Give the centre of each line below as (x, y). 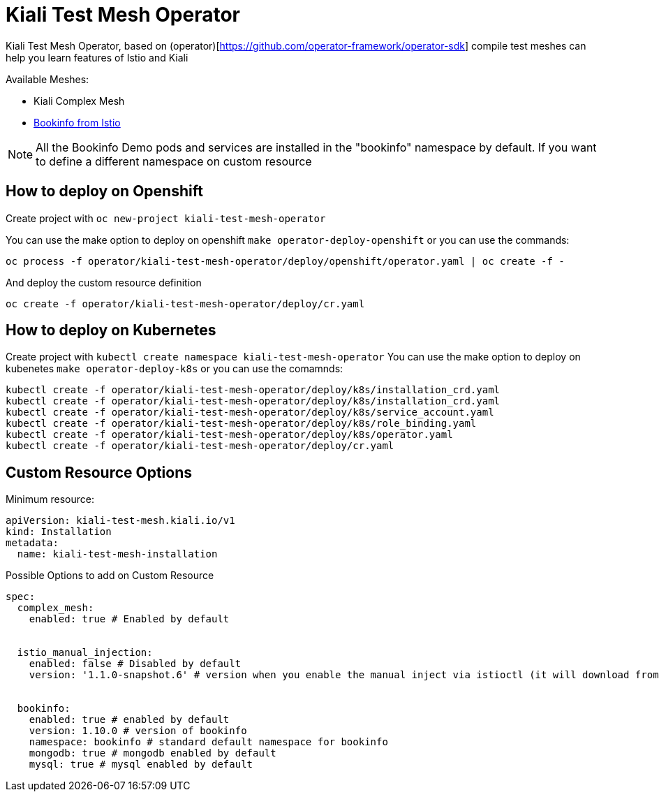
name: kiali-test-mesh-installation (117, 554)
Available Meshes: (47, 79)
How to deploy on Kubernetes (111, 330)
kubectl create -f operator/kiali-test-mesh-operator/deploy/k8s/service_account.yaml (250, 412)
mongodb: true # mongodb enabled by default (153, 753)
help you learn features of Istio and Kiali (97, 57)
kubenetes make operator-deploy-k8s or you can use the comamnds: (175, 369)
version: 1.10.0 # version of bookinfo (138, 731)
